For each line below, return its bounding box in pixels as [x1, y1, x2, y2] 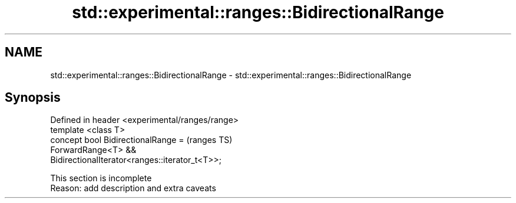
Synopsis [5, 90, 61, 105]
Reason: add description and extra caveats [50, 183, 216, 194]
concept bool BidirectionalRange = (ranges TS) [50, 135, 233, 145]
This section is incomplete [50, 173, 152, 184]
